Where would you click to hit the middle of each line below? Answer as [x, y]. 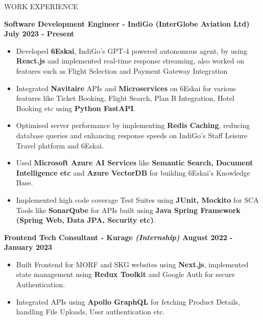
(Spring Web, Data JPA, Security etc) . [86, 220]
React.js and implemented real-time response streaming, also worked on [130, 61]
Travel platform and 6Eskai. [60, 145]
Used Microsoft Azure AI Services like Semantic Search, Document [135, 163]
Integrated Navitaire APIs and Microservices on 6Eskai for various [126, 88]
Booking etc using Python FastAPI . [76, 108]
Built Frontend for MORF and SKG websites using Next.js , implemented [132, 264]
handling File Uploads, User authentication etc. [90, 312]
